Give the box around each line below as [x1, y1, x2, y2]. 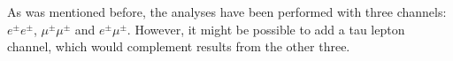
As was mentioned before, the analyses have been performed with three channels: [7, 3, 447, 20]
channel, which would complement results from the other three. [7, 37, 350, 56]
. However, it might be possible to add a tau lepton [127, 19, 405, 38]
